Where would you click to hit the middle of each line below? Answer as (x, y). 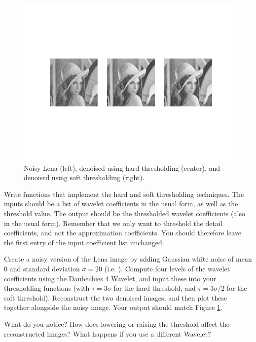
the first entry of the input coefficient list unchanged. (84, 242)
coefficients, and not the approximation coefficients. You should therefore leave (123, 233)
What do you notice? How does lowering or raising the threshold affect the (117, 323)
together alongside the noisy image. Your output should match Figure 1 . (113, 307)
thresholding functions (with (47, 288)
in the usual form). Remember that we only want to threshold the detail (113, 223)
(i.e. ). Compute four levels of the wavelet (167, 268)
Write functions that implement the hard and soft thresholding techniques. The (124, 194)
